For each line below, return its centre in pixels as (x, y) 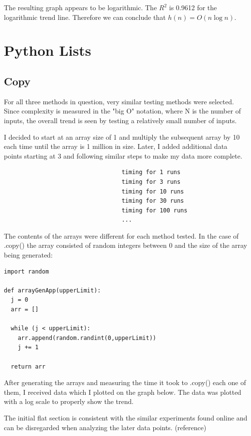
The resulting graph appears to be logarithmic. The (81, 7)
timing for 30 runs (153, 201)
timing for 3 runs (151, 182)
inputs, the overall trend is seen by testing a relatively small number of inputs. (120, 120)
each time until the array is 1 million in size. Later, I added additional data (116, 146)
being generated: (28, 255)
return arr (28, 366)
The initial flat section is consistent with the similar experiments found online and (126, 417)
